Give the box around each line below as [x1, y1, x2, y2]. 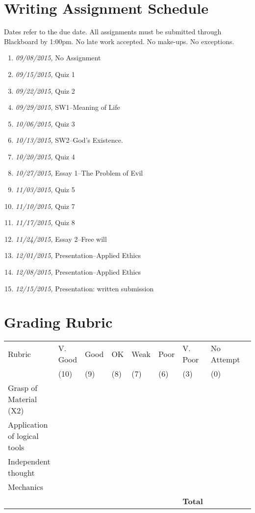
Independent [8, 456, 51, 467]
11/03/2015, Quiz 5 [15, 184, 75, 195]
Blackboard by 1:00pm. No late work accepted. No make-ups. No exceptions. [4, 36, 234, 46]
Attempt [210, 354, 240, 365]
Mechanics [8, 481, 44, 493]
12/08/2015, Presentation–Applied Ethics [15, 267, 141, 277]
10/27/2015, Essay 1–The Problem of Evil [15, 168, 143, 178]
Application [8, 419, 48, 431]
